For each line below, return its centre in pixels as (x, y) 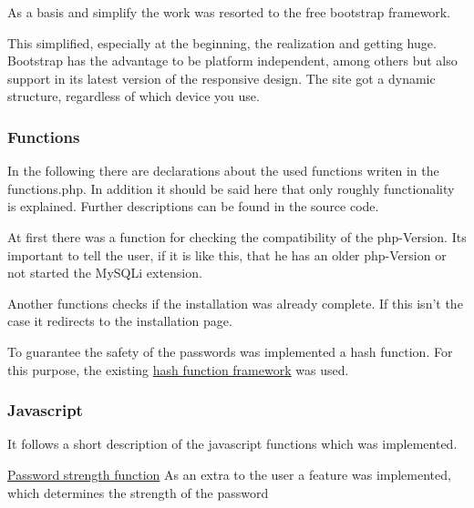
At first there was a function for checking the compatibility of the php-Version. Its (237, 236)
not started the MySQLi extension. (105, 273)
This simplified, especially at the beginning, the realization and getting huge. (222, 42)
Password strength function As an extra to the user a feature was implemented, (229, 474)
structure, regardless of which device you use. (134, 96)
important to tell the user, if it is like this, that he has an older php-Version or (227, 254)
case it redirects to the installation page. (120, 321)
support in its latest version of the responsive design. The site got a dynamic (222, 78)
